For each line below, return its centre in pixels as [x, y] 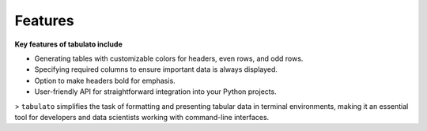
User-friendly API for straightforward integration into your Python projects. [155, 92]
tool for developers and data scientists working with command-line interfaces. [142, 117]
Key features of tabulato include [68, 44]
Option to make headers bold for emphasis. [105, 80]
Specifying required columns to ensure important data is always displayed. [156, 69]
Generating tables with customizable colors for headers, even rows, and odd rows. [169, 58]
